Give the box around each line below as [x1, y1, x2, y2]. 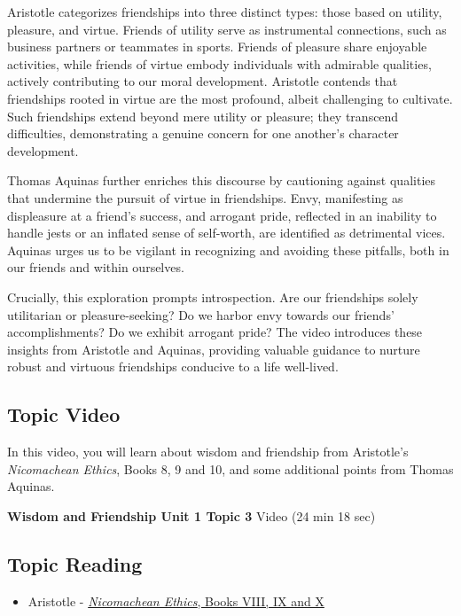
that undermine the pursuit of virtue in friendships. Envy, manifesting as [7, 188, 403, 207]
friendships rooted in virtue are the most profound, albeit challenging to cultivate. [7, 89, 453, 107]
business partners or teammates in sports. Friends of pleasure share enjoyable [7, 37, 427, 56]
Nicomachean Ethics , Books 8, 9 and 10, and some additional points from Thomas [7, 459, 454, 478]
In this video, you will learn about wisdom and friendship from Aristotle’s [7, 442, 409, 461]
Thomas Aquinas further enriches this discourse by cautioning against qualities [7, 171, 436, 190]
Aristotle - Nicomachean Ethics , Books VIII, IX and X [27, 591, 324, 610]
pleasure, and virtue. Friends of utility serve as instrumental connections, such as [7, 19, 447, 38]
